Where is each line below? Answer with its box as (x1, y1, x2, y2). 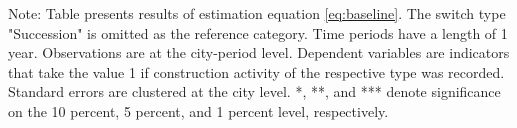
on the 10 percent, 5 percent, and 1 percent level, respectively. (8, 100, 389, 121)
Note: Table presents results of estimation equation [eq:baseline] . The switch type (8, 3, 506, 23)
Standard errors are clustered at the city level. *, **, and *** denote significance (8, 81, 501, 102)
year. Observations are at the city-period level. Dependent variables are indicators (8, 42, 510, 63)
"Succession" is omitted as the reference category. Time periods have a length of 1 (8, 22, 508, 43)
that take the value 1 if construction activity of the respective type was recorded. (8, 61, 505, 82)
